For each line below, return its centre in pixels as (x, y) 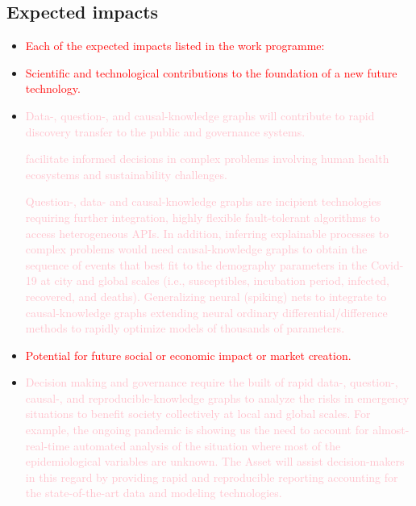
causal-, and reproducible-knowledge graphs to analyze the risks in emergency (217, 397)
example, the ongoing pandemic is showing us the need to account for (197, 430)
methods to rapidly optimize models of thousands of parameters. (185, 328)
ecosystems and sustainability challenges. (126, 174)
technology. (53, 88)
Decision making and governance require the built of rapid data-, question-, (212, 382)
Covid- (387, 264)
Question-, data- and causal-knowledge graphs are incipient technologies (203, 201)
